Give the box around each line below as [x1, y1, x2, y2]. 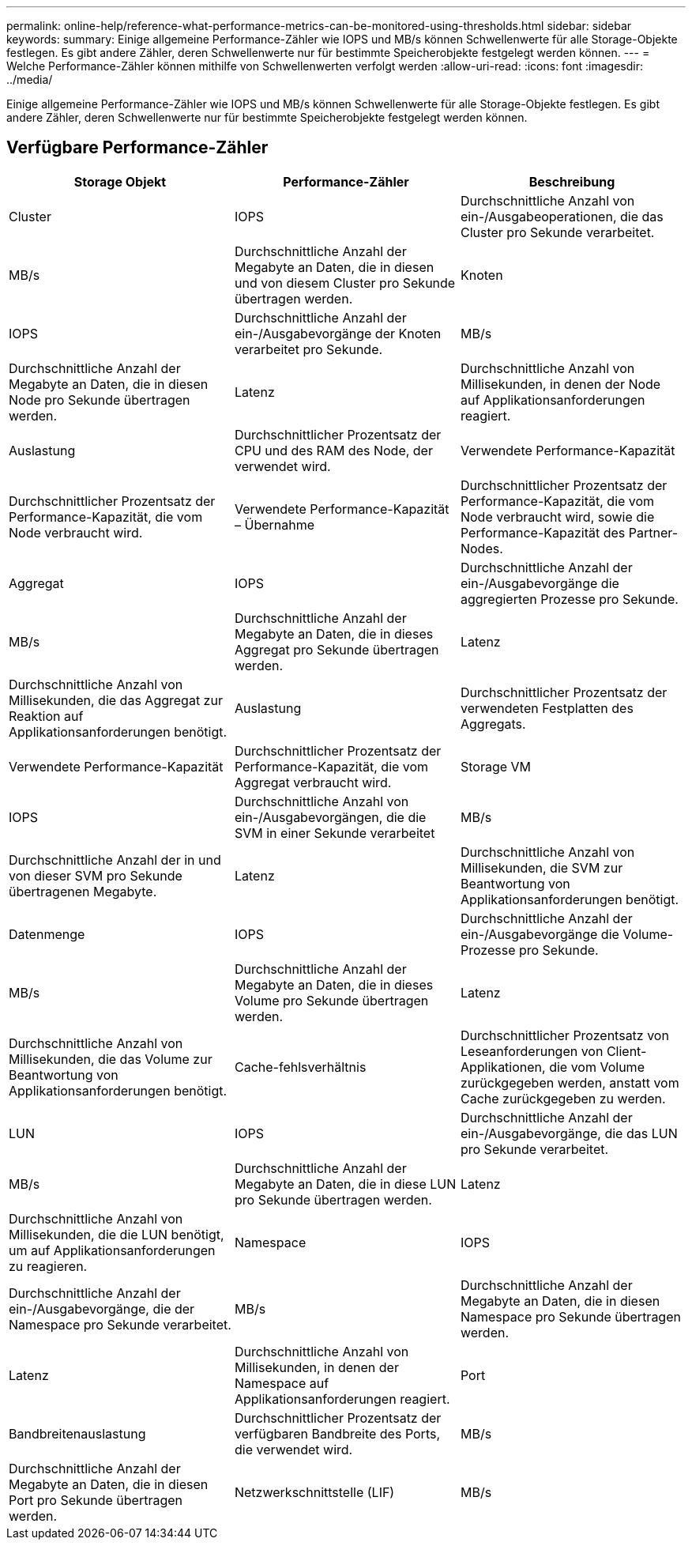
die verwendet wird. [234, 1441, 353, 1457]
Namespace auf [234, 1374, 329, 1391]
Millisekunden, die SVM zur [460, 859, 623, 876]
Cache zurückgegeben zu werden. [460, 1090, 666, 1107]
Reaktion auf [9, 707, 84, 724]
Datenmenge [9, 926, 85, 942]
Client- [606, 1043, 647, 1059]
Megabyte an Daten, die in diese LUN [234, 1175, 457, 1192]
